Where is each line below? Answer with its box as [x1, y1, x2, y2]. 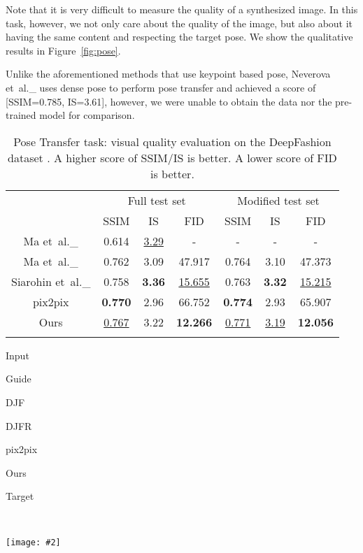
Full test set [127, 192, 186, 208]
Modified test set [237, 192, 320, 208]
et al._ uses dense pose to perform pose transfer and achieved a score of [6, 80, 316, 94]
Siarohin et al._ [11, 273, 91, 289]
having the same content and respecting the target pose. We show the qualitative [6, 29, 353, 44]
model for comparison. [39, 108, 135, 122]
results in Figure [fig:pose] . [6, 43, 121, 57]
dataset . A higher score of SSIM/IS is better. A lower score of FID [8, 149, 337, 166]
